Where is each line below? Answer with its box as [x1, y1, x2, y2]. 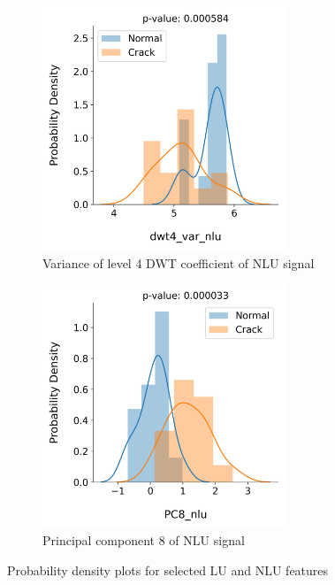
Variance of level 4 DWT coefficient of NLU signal [42, 253, 315, 272]
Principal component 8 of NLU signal [42, 531, 245, 550]
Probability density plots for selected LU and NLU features [7, 560, 329, 579]
